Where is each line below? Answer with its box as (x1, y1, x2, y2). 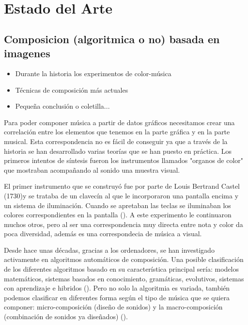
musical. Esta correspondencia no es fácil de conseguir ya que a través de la (4, 136, 228, 146)
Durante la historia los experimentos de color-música (15, 68, 171, 78)
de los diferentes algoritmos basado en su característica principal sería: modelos (4, 264, 239, 274)
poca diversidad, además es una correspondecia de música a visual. (4, 228, 202, 239)
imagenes (4, 46, 50, 61)
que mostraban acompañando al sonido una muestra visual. (4, 164, 180, 175)
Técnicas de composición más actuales (15, 84, 128, 95)
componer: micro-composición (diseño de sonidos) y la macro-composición (4, 302, 223, 312)
